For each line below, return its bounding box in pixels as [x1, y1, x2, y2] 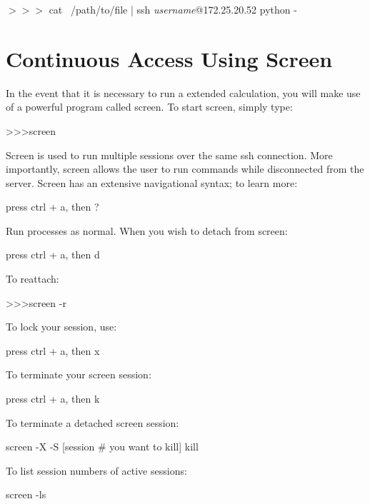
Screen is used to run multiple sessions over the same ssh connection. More [6, 147, 333, 162]
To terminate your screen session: [6, 367, 151, 382]
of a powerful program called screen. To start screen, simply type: [6, 99, 293, 114]
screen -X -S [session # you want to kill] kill [6, 439, 199, 454]
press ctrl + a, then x [6, 343, 100, 358]
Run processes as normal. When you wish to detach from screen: [6, 223, 288, 238]
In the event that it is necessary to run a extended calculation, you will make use [6, 85, 361, 100]
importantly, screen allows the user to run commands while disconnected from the [6, 161, 364, 176]
